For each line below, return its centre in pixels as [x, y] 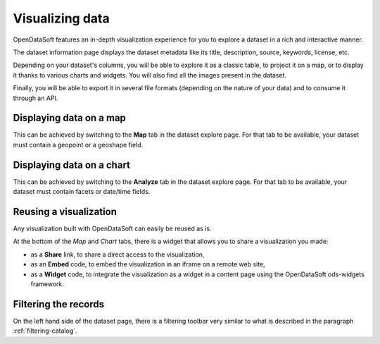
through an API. [36, 98]
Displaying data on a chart [71, 165]
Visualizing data [61, 18]
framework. [47, 284]
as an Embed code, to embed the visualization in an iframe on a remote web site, [148, 264]
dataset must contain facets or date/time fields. [82, 192]
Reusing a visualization [65, 211]
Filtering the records [59, 304]
